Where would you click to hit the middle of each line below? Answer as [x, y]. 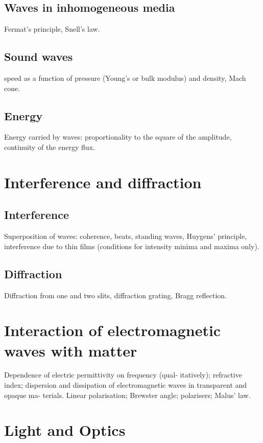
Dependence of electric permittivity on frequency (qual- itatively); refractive [123, 375]
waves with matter [71, 350]
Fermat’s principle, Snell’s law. [52, 29]
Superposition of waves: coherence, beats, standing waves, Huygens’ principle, [126, 236]
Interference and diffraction [103, 182]
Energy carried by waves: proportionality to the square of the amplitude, [118, 137]
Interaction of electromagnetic [113, 330]
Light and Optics [65, 430]
